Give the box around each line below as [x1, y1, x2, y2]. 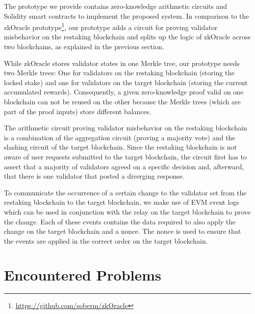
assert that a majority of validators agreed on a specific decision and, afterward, [4, 161, 244, 171]
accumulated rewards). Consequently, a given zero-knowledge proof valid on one [4, 87, 244, 97]
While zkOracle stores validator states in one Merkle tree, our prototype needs [4, 58, 240, 68]
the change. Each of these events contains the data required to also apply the [4, 216, 236, 226]
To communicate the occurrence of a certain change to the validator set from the [4, 187, 247, 197]
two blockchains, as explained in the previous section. [4, 41, 164, 52]
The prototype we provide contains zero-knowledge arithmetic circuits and [4, 1, 227, 11]
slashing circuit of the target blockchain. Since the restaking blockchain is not [4, 142, 237, 152]
